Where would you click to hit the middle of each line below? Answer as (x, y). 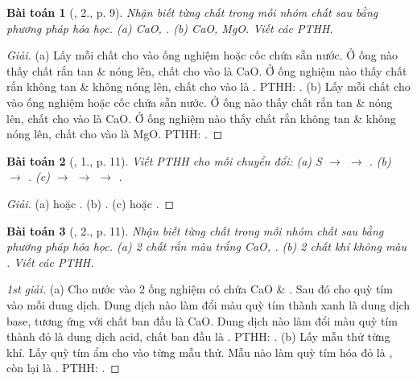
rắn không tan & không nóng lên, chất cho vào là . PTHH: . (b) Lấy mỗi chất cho (208, 86)
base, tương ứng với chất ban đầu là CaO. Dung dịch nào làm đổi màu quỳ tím (202, 320)
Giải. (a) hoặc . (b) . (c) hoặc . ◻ (91, 203)
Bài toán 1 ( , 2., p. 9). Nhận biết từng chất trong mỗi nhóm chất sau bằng (192, 12)
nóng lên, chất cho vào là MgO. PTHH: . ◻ (115, 134)
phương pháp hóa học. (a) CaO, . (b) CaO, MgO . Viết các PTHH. (170, 28)
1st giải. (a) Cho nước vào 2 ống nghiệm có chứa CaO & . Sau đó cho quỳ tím (200, 289)
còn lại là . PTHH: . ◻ (63, 368)
